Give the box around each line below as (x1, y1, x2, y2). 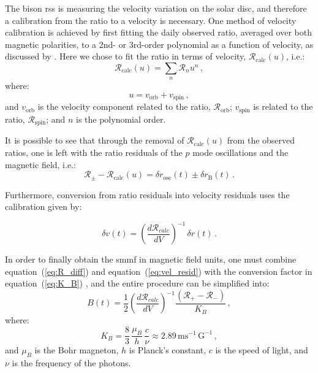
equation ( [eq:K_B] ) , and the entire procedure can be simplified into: (5, 277, 270, 290)
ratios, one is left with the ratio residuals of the (5, 145, 183, 158)
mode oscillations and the (192, 145, 289, 158)
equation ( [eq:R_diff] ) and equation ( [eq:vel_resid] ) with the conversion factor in (5, 264, 312, 277)
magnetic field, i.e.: (5, 158, 76, 171)
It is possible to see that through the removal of (5, 134, 184, 147)
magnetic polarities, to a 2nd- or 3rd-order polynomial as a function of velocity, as (5, 37, 314, 50)
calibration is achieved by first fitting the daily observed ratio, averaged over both (5, 26, 312, 39)
